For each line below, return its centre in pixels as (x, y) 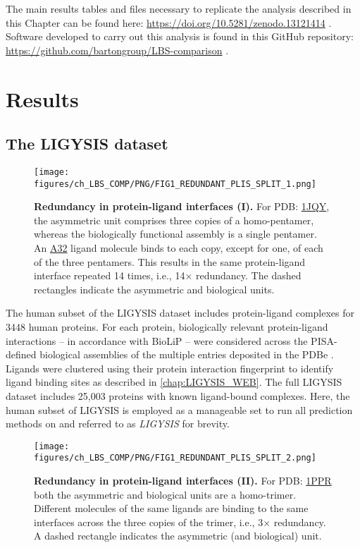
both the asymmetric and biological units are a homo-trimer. (165, 494)
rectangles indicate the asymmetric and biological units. (154, 289)
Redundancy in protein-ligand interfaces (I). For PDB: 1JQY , (182, 206)
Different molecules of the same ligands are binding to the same (171, 508)
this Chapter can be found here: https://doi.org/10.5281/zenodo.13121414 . (169, 22)
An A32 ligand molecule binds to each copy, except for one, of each (179, 248)
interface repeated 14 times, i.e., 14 (110, 275)
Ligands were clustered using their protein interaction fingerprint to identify (170, 368)
